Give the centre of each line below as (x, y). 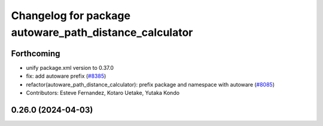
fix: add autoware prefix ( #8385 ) (66, 76)
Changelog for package (71, 16)
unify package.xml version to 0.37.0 (70, 67)
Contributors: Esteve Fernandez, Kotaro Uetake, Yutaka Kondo (103, 93)
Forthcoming (36, 53)
